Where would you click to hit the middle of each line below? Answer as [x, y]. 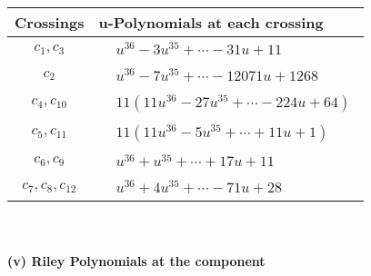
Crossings [50, 22]
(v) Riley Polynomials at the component [136, 260]
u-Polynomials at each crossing [211, 22]
